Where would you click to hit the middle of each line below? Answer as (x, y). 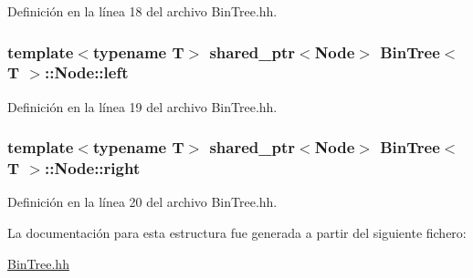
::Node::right (92, 168)
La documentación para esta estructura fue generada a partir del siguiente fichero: (237, 233)
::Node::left (86, 72)
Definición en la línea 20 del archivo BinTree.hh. (142, 202)
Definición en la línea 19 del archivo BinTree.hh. (142, 106)
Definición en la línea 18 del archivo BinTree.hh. (142, 11)
